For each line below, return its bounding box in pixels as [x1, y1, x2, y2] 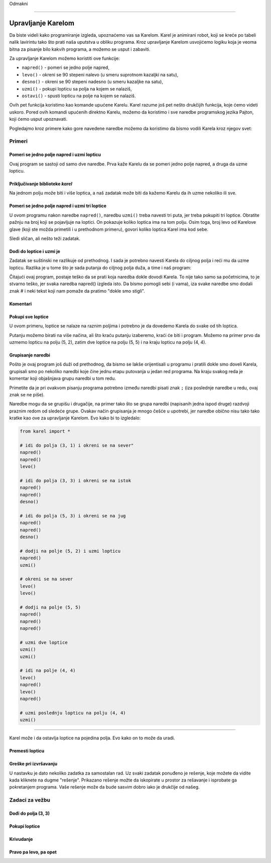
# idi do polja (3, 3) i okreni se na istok [20, 478, 131, 483]
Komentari [9, 301, 32, 307]
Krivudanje [9, 836, 33, 842]
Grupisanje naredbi [9, 352, 50, 358]
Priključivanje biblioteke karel [9, 181, 73, 187]
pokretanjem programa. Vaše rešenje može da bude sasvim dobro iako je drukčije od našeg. [9, 784, 200, 790]
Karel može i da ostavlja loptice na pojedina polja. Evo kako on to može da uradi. [9, 735, 175, 741]
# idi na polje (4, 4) [20, 668, 76, 673]
